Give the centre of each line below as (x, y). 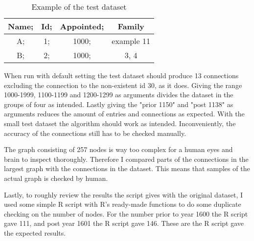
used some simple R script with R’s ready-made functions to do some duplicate (123, 204)
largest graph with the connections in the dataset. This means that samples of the (127, 168)
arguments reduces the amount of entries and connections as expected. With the (124, 114)
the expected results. (35, 232)
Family (131, 26)
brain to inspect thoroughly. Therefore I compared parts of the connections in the (126, 159)
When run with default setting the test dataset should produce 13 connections (121, 75)
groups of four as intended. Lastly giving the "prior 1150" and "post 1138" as (119, 104)
